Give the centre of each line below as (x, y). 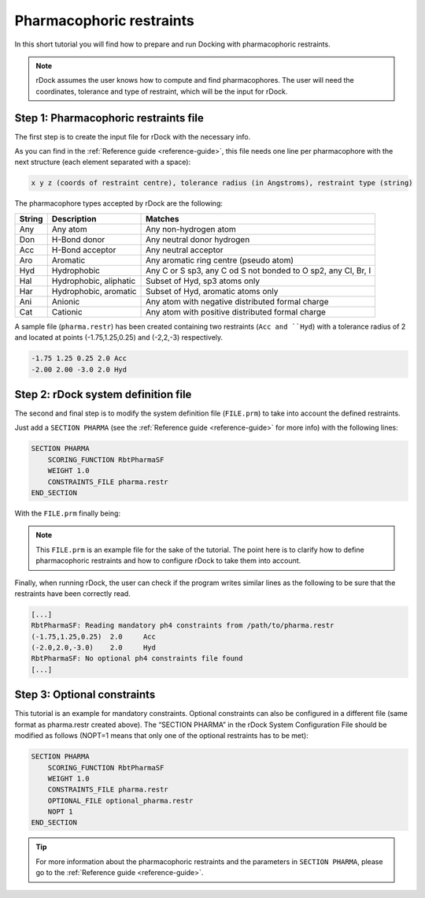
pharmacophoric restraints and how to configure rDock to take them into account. (168, 561)
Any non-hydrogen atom (191, 229)
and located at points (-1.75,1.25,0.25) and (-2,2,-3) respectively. (119, 337)
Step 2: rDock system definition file (103, 394)
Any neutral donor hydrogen (198, 239)
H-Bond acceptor (84, 250)
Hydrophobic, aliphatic (94, 281)
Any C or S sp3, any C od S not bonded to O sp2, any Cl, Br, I (259, 270)
